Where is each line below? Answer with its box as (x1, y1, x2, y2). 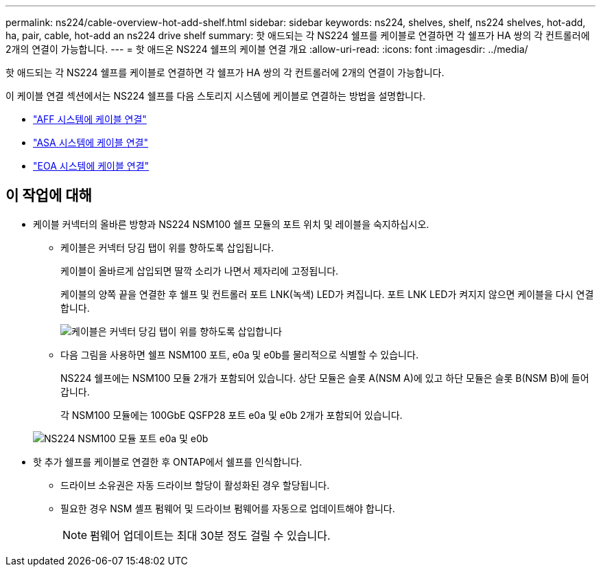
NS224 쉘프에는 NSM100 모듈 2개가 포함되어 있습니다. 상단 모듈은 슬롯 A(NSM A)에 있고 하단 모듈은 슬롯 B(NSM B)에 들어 (60, 371, 589, 384)
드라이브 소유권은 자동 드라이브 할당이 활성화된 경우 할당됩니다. (60, 479, 330, 491)
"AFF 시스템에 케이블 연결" (33, 113, 147, 125)
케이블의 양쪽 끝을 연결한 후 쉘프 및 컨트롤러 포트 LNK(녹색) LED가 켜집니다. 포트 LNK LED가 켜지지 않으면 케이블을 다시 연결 (60, 288, 594, 300)
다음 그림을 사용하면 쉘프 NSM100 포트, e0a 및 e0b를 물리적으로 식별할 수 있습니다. (60, 348, 419, 361)
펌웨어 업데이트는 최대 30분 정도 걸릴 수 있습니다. (90, 528, 331, 542)
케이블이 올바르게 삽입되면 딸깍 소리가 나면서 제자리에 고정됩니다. (60, 264, 339, 277)
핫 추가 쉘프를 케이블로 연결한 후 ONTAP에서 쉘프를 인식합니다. (33, 455, 303, 468)
